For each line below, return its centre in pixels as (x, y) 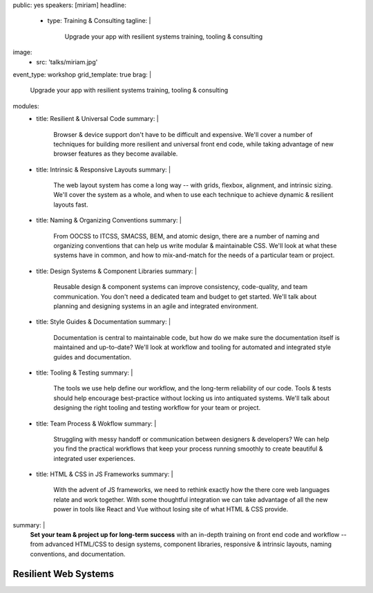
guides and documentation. (93, 357)
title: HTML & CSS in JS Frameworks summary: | (105, 474)
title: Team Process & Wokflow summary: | (96, 423)
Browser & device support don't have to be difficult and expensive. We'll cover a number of (183, 134)
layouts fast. (71, 205)
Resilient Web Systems (63, 574)
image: (22, 53)
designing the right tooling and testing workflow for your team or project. (157, 408)
